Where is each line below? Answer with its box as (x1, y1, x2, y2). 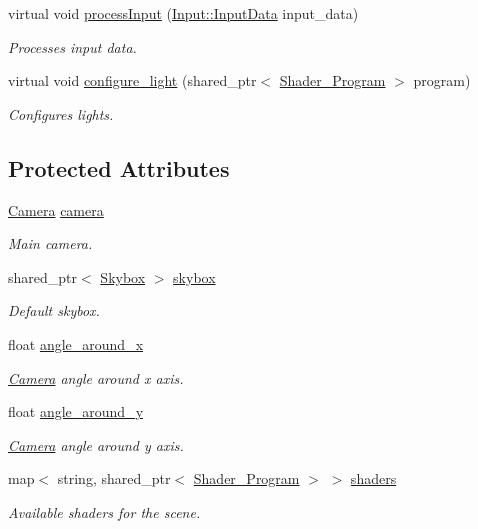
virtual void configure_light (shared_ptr (8, 70, 257, 91)
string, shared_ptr (57, 468, 171, 489)
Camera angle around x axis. (8, 367, 184, 388)
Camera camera (8, 199, 104, 220)
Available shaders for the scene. (8, 501, 201, 522)
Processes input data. (8, 36, 137, 57)
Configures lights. (8, 103, 114, 124)
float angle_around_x (8, 333, 144, 354)
